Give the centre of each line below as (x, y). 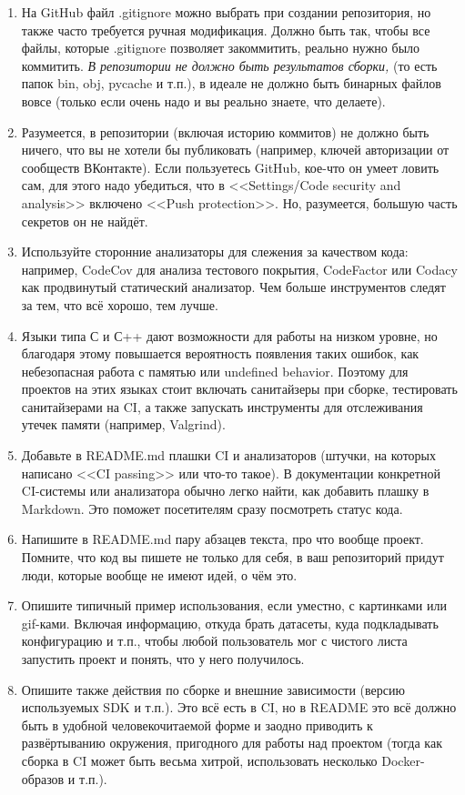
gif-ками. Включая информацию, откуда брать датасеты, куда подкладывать (230, 623)
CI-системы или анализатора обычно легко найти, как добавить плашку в (225, 491)
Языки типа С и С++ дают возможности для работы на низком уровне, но (229, 335)
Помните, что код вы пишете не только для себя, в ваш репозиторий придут (232, 557)
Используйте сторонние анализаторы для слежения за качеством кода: (215, 252)
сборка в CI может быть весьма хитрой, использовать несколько (199, 760)
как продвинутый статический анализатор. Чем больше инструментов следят (233, 287)
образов (43, 778)
